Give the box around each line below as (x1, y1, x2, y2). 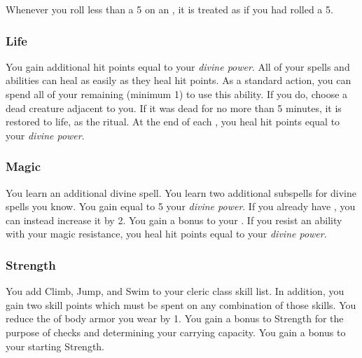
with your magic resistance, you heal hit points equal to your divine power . (6, 226, 327, 241)
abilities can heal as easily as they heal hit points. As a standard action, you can (6, 73, 351, 88)
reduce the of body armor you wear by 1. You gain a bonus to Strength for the (6, 311, 344, 326)
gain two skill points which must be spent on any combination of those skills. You (6, 297, 356, 312)
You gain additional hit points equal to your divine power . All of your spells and (6, 59, 350, 74)
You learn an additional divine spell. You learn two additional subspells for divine (6, 185, 357, 200)
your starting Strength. (6, 338, 105, 353)
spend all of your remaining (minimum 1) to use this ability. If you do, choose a (6, 87, 348, 101)
